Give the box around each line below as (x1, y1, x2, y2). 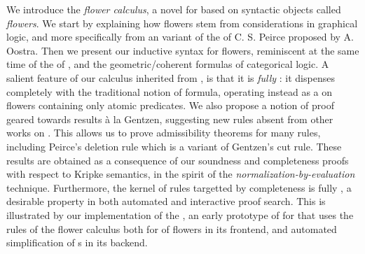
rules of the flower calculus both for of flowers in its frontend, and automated (6, 221, 337, 236)
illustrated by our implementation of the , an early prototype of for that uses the (6, 207, 354, 222)
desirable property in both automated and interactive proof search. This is (6, 194, 326, 209)
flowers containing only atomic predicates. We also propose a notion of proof (6, 98, 334, 113)
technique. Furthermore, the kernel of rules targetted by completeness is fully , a (6, 180, 352, 195)
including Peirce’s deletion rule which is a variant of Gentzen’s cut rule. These (6, 139, 342, 153)
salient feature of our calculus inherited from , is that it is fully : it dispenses (6, 70, 335, 85)
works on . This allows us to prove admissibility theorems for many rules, (6, 125, 321, 140)
